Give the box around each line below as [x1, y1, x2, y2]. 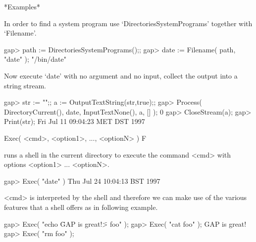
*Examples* [4, 1, 40, 11]
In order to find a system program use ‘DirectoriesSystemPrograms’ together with [4, 18, 253, 28]
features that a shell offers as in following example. [4, 202, 158, 212]
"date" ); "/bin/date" [4, 54, 66, 64]
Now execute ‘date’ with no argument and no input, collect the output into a [4, 70, 238, 81]
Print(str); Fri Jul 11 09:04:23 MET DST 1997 [4, 116, 145, 126]
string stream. [4, 80, 47, 90]
